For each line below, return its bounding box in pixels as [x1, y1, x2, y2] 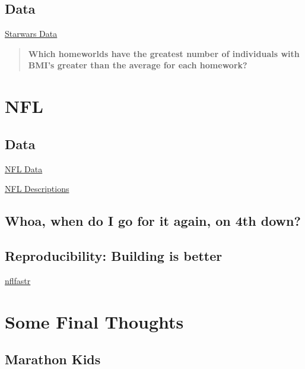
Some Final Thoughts [5, 309, 184, 333]
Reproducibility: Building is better [5, 246, 223, 264]
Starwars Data [5, 27, 58, 40]
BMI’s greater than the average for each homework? [28, 59, 247, 71]
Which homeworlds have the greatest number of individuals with [28, 47, 300, 59]
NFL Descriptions [5, 182, 69, 195]
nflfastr [5, 274, 31, 286]
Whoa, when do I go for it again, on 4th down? [5, 212, 301, 230]
